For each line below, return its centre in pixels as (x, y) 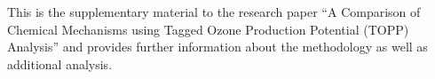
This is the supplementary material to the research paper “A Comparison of (214, 12)
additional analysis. (60, 63)
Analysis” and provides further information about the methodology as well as (217, 47)
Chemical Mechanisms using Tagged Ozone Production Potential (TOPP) (208, 29)
